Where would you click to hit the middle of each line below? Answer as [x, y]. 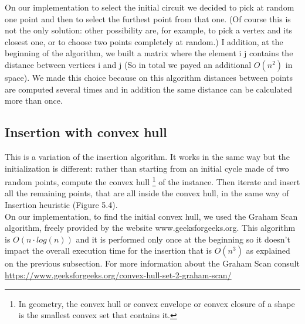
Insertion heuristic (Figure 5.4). [61, 204]
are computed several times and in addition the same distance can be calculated [148, 89]
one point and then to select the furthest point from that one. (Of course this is [148, 18]
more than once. [34, 100]
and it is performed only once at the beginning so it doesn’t [183, 239]
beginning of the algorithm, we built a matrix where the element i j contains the [149, 53]
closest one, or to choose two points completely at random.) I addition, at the [144, 41]
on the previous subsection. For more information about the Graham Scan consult [152, 263]
